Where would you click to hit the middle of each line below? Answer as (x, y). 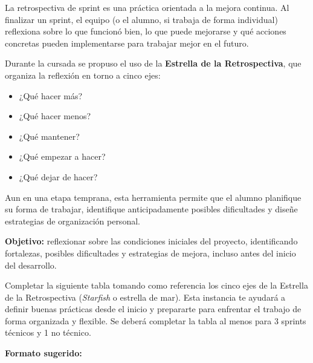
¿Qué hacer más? (51, 95)
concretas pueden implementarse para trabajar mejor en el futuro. (127, 43)
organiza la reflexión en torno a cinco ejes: (83, 75)
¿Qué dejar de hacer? (58, 176)
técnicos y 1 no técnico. (48, 332)
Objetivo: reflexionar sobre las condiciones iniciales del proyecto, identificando (151, 241)
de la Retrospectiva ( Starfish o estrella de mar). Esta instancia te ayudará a (145, 297)
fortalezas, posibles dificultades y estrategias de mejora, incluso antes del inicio (150, 253)
